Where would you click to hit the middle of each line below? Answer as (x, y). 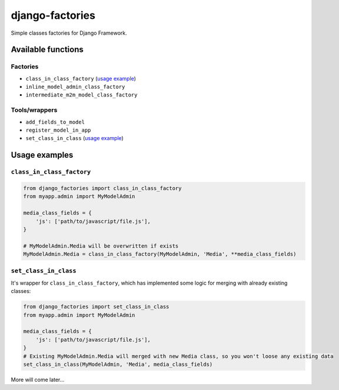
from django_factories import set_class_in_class (96, 307)
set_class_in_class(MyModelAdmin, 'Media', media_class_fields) (118, 364)
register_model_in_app (58, 130)
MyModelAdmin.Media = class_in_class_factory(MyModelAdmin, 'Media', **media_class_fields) (160, 254)
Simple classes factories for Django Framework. (69, 33)
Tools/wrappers (34, 110)
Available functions (47, 50)
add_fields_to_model (55, 122)
